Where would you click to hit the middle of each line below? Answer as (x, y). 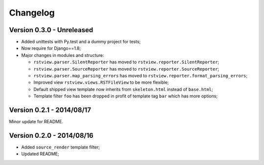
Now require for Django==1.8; (51, 48)
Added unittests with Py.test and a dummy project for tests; (81, 42)
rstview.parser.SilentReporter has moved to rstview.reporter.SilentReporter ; (126, 62)
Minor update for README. (36, 122)
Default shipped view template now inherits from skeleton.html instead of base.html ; (123, 89)
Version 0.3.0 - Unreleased (51, 30)
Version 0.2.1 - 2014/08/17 (50, 110)
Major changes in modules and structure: (63, 55)
